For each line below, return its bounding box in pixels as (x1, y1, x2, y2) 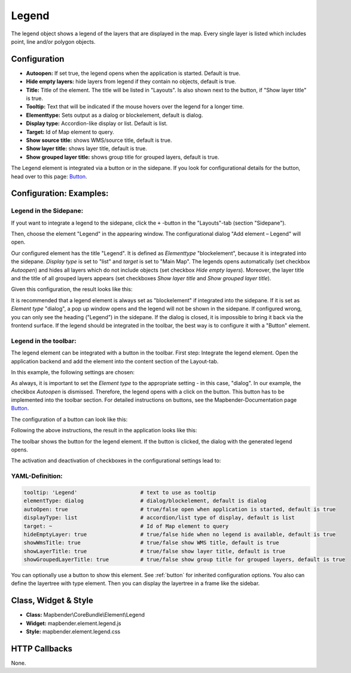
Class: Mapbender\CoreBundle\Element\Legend (26, 611, 145, 619)
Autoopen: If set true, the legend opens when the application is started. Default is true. (26, 69, 241, 77)
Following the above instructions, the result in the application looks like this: (11, 427, 197, 434)
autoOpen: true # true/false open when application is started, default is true (23, 506, 336, 513)
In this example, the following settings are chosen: (11, 368, 135, 375)
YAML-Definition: (11, 472, 63, 480)
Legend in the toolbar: (11, 336, 77, 345)
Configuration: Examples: (11, 189, 109, 199)
